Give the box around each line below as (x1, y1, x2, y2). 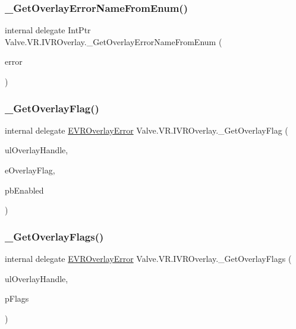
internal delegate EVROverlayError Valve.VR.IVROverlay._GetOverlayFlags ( (5, 252, 292, 264)
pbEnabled (5, 184, 44, 196)
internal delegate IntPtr (5, 24, 91, 36)
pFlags (5, 292, 29, 305)
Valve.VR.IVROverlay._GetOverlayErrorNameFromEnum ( (5, 35, 222, 48)
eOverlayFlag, (5, 164, 55, 176)
